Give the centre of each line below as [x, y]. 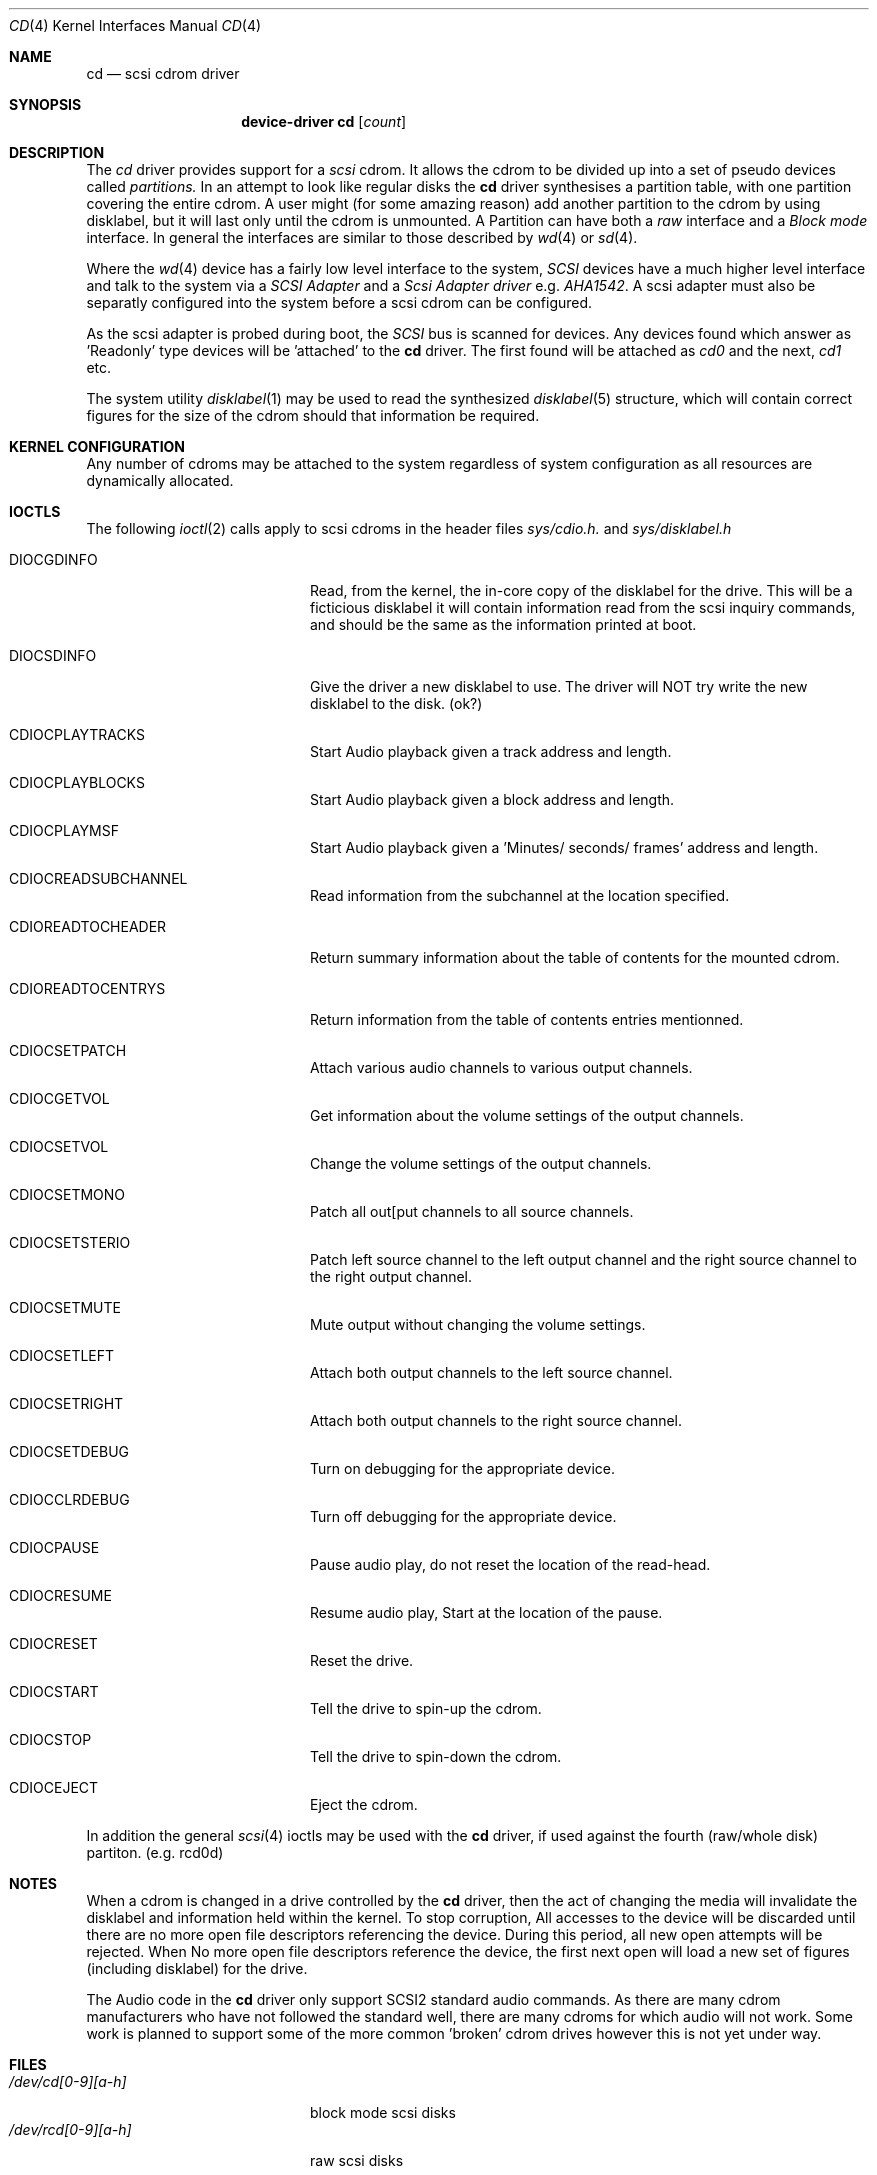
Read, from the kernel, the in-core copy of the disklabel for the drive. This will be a [581, 590]
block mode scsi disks [383, 2112]
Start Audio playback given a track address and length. [491, 751]
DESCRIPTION [57, 152]
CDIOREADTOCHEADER [88, 926]
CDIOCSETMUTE [65, 1307]
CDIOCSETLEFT [62, 1355]
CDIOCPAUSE [54, 1547]
